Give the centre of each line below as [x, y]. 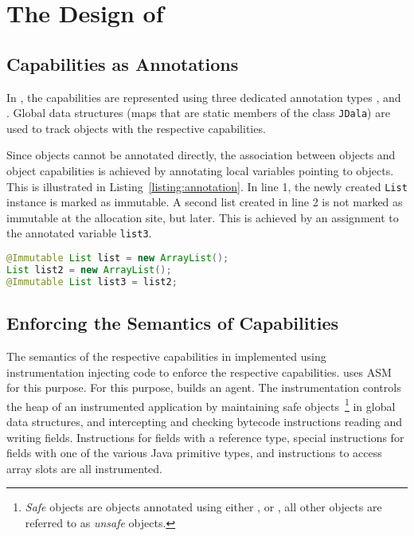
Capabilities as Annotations [123, 63]
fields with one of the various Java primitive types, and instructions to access [194, 453]
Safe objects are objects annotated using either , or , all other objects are [203, 507]
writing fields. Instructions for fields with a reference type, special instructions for [205, 437]
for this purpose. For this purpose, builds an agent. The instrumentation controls [204, 387]
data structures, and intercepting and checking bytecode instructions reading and [205, 421]
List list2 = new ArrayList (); [89, 270]
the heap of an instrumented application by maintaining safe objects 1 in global [201, 405]
